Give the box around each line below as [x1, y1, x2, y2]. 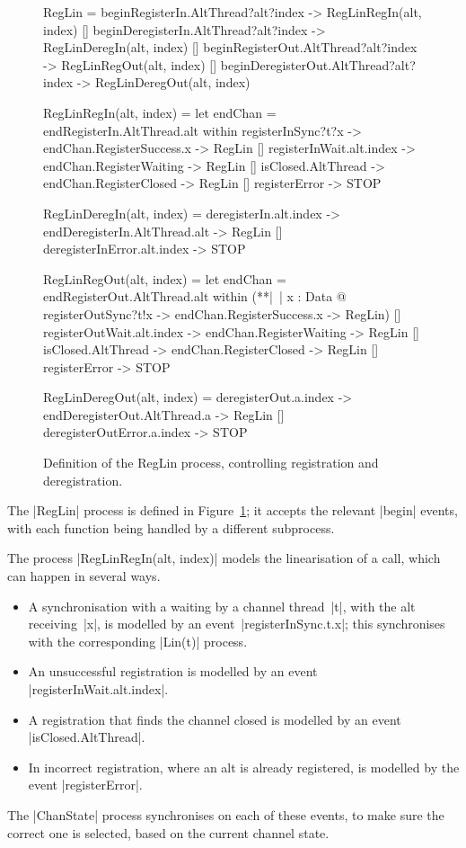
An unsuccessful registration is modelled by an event [28, 662, 318, 681]
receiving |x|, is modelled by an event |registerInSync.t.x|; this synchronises [28, 614, 445, 633]
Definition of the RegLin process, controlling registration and [43, 453, 379, 472]
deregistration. [43, 470, 123, 489]
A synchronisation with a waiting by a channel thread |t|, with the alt [28, 596, 416, 615]
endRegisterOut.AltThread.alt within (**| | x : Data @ [43, 287, 347, 306]
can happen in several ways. [7, 567, 161, 585]
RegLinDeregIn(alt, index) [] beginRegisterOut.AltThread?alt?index [43, 38, 418, 57]
